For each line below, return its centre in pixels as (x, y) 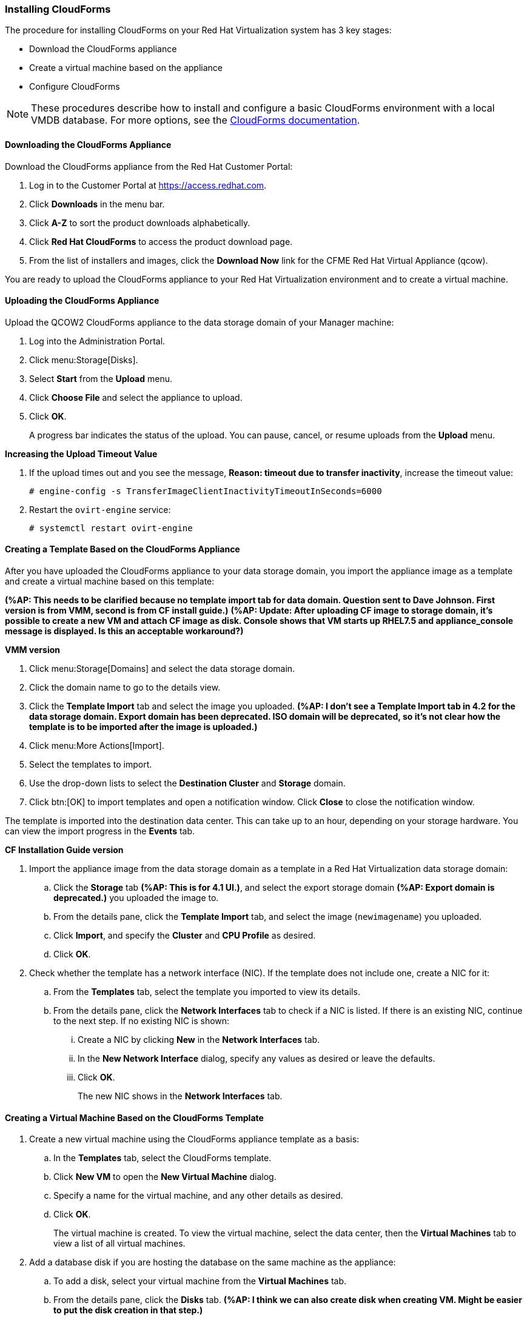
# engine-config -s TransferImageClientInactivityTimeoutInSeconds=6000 (206, 491)
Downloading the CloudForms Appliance (88, 144)
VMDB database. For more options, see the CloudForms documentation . (196, 120)
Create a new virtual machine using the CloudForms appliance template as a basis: (194, 1139)
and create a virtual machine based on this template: (110, 581)
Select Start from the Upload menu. (101, 378)
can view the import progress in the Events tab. (100, 831)
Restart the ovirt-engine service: (100, 509)
